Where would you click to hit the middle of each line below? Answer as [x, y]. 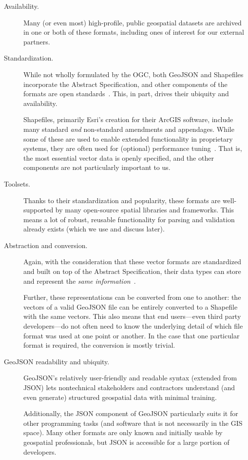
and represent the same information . [80, 281]
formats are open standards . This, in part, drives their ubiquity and [126, 94]
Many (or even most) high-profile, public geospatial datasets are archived [133, 22]
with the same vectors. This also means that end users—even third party [132, 316]
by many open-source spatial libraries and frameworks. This [144, 210]
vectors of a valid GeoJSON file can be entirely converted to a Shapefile [131, 306]
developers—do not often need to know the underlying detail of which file [133, 326]
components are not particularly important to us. [97, 167]
